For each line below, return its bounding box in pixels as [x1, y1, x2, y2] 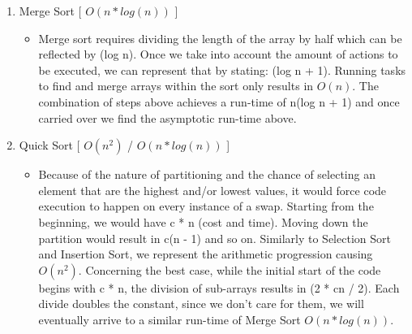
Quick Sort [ [19, 137, 80, 154]
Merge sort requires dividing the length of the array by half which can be [38, 29, 402, 46]
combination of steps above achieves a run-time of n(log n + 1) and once [38, 93, 400, 110]
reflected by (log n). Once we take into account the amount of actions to [38, 46, 398, 63]
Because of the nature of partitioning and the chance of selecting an [38, 166, 376, 183]
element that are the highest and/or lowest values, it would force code [38, 181, 387, 198]
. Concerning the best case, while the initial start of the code [78, 261, 381, 278]
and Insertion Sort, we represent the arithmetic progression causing [38, 245, 373, 262]
